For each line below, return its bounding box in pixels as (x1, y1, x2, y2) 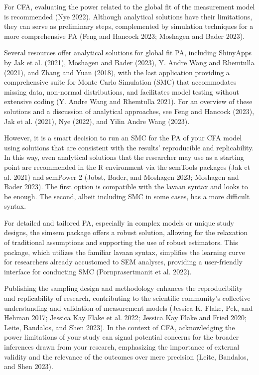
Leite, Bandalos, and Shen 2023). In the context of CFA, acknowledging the (4, 322, 235, 332)
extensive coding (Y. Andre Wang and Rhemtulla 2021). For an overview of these (4, 96, 253, 107)
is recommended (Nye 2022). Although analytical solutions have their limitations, (4, 11, 253, 21)
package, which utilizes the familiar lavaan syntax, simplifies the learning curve (4, 247, 245, 257)
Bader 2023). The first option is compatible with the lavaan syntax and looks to (4, 181, 248, 192)
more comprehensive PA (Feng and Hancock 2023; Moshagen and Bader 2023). (4, 30, 245, 41)
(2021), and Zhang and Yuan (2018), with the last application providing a (4, 67, 230, 77)
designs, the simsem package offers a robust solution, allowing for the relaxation (4, 227, 248, 238)
